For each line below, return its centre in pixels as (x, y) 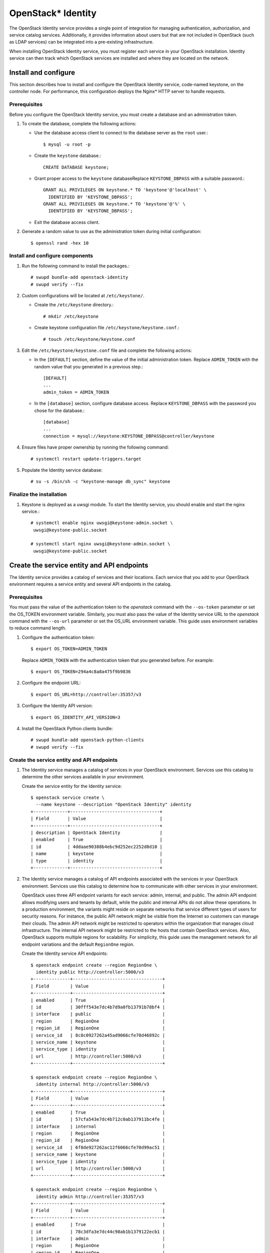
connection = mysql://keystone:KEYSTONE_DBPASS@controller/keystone (129, 436)
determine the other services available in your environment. (83, 777)
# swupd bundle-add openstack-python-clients (87, 740)
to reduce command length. (38, 628)
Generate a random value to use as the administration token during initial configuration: (111, 232)
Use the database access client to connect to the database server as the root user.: (121, 133)
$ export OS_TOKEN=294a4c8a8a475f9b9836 (81, 672)
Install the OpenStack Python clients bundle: (67, 728)
